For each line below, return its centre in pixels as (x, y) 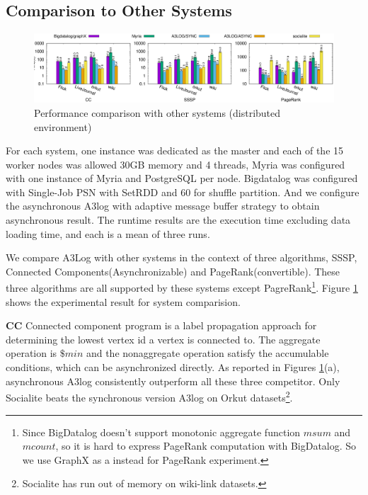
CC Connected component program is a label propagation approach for (161, 325)
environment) (63, 126)
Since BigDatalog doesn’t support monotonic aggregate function (161, 432)
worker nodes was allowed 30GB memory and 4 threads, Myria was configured (176, 164)
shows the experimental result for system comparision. (123, 301)
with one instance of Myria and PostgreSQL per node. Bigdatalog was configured (182, 178)
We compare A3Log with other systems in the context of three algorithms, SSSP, (182, 257)
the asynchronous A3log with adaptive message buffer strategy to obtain (163, 206)
